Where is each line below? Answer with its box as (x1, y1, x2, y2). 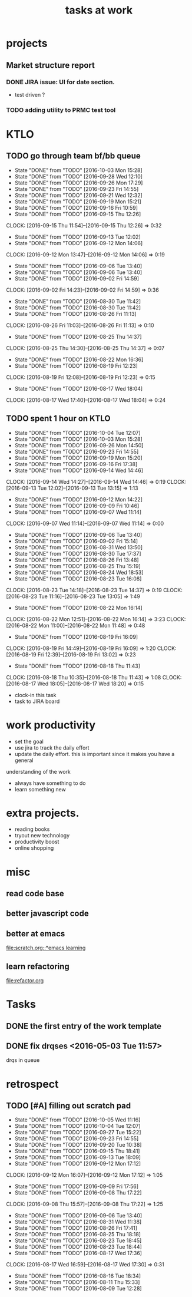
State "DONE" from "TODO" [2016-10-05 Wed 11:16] (14, 1116, 141, 1123)
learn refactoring (6, 961, 69, 971)
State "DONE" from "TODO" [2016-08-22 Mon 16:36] (14, 356, 144, 363)
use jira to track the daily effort (14, 744, 90, 751)
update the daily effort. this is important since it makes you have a (14, 750, 175, 757)
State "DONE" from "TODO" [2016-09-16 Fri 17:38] (14, 460, 138, 467)
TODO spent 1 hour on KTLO (6, 414, 111, 424)
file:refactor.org (6, 977, 44, 984)
